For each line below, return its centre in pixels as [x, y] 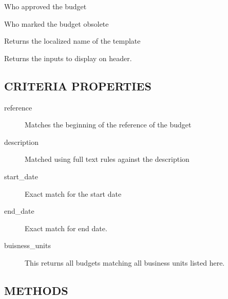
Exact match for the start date [73, 193]
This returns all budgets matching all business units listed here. [125, 262]
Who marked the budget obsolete [56, 23]
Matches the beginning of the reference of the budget [108, 125]
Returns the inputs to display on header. [68, 58]
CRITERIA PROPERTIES [78, 86]
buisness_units [27, 245]
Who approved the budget [45, 6]
